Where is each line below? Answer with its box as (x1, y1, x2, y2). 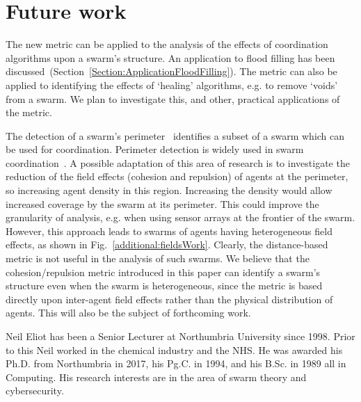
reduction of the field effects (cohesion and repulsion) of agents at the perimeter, (6, 169, 348, 184)
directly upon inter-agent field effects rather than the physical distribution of (6, 291, 333, 306)
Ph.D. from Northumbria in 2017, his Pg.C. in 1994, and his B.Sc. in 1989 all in (6, 356, 346, 371)
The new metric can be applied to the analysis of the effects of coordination (6, 37, 328, 51)
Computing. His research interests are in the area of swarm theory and (6, 369, 307, 384)
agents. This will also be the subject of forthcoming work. (6, 305, 251, 320)
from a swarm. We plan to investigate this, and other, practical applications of (6, 91, 340, 106)
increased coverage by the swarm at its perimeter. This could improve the (6, 196, 319, 211)
